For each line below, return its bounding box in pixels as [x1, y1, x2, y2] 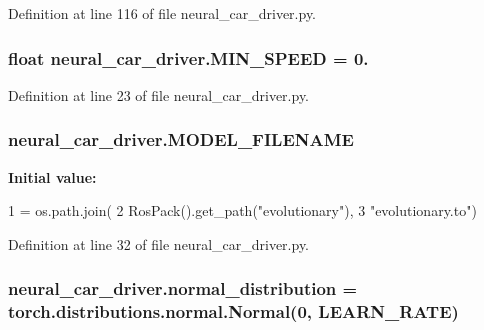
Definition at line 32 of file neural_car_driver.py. [8, 233, 310, 254]
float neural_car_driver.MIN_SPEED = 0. [8, 45, 369, 70]
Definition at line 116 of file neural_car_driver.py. [8, 3, 317, 23]
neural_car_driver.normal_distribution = [8, 276, 358, 301]
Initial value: [8, 166, 97, 187]
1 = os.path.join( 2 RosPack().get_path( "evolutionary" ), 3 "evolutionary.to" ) [8, 200, 477, 221]
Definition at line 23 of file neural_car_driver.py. [8, 84, 310, 105]
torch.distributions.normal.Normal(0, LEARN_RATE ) [8, 299, 459, 324]
